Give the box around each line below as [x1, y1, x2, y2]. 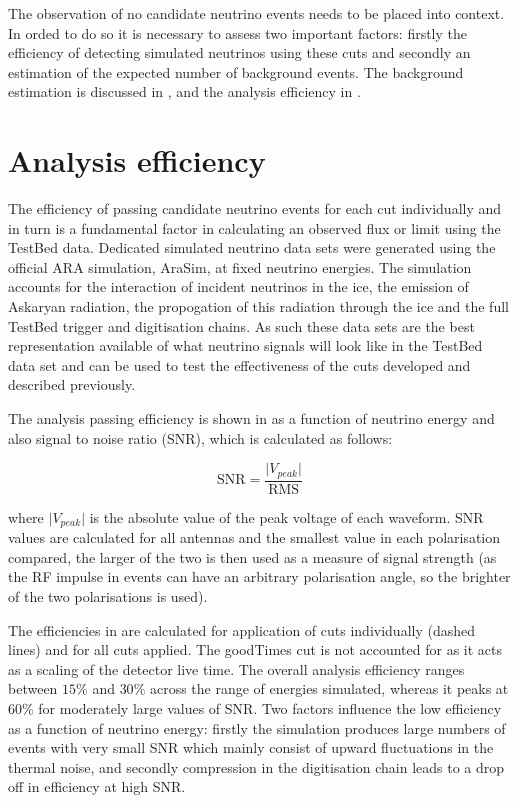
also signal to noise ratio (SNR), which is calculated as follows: [8, 427, 393, 448]
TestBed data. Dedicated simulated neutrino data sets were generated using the [8, 237, 496, 258]
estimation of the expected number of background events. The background [8, 61, 464, 82]
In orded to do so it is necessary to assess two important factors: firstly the [8, 22, 468, 43]
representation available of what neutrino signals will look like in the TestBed [8, 335, 483, 356]
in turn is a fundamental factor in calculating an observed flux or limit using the [8, 217, 501, 238]
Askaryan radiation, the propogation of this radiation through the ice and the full [8, 296, 509, 317]
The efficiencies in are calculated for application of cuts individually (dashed [8, 619, 475, 640]
